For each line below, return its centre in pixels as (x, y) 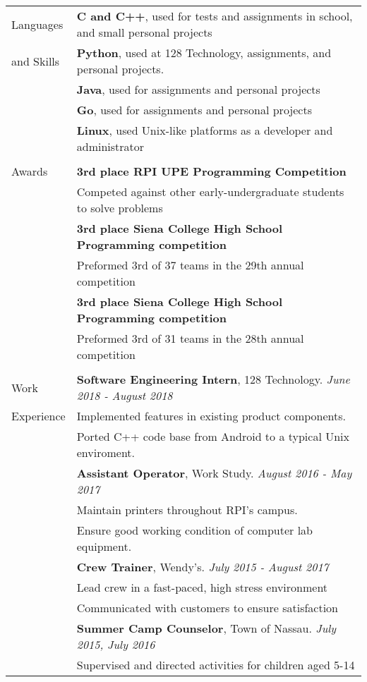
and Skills (36, 61)
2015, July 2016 (116, 644)
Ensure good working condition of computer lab (195, 530)
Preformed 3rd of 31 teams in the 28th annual (190, 338)
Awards (30, 171)
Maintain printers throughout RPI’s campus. (187, 510)
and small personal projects (144, 32)
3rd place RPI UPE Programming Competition (211, 171)
